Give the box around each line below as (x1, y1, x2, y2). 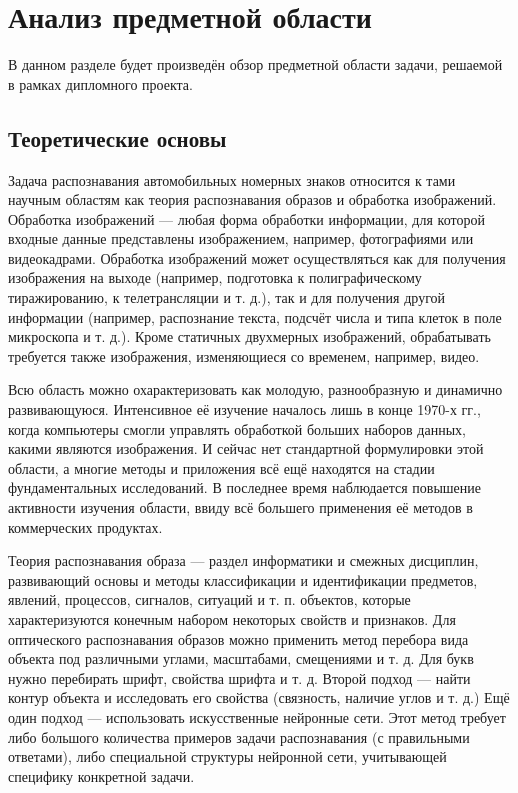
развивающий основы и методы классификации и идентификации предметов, (8, 569, 478, 590)
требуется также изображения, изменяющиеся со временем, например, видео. (8, 345, 480, 366)
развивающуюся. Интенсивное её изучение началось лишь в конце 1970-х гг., (8, 399, 481, 420)
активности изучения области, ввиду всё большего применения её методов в (8, 497, 473, 518)
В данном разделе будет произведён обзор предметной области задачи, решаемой (8, 54, 503, 75)
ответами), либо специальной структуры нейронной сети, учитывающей (8, 746, 447, 767)
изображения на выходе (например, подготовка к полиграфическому (8, 267, 422, 288)
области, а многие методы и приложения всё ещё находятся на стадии (8, 457, 435, 478)
